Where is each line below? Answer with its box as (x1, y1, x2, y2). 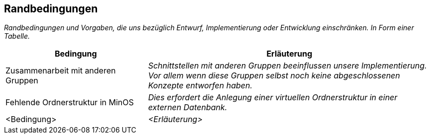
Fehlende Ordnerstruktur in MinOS (5, 97, 134, 108)
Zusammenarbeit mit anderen (5, 66, 116, 76)
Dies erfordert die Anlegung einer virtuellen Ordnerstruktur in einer (148, 92, 398, 103)
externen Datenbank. (148, 102, 227, 113)
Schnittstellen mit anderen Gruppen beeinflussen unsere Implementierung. (148, 61, 427, 71)
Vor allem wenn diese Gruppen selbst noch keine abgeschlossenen (148, 70, 400, 81)
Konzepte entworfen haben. (148, 80, 253, 91)
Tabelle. (4, 32, 30, 41)
